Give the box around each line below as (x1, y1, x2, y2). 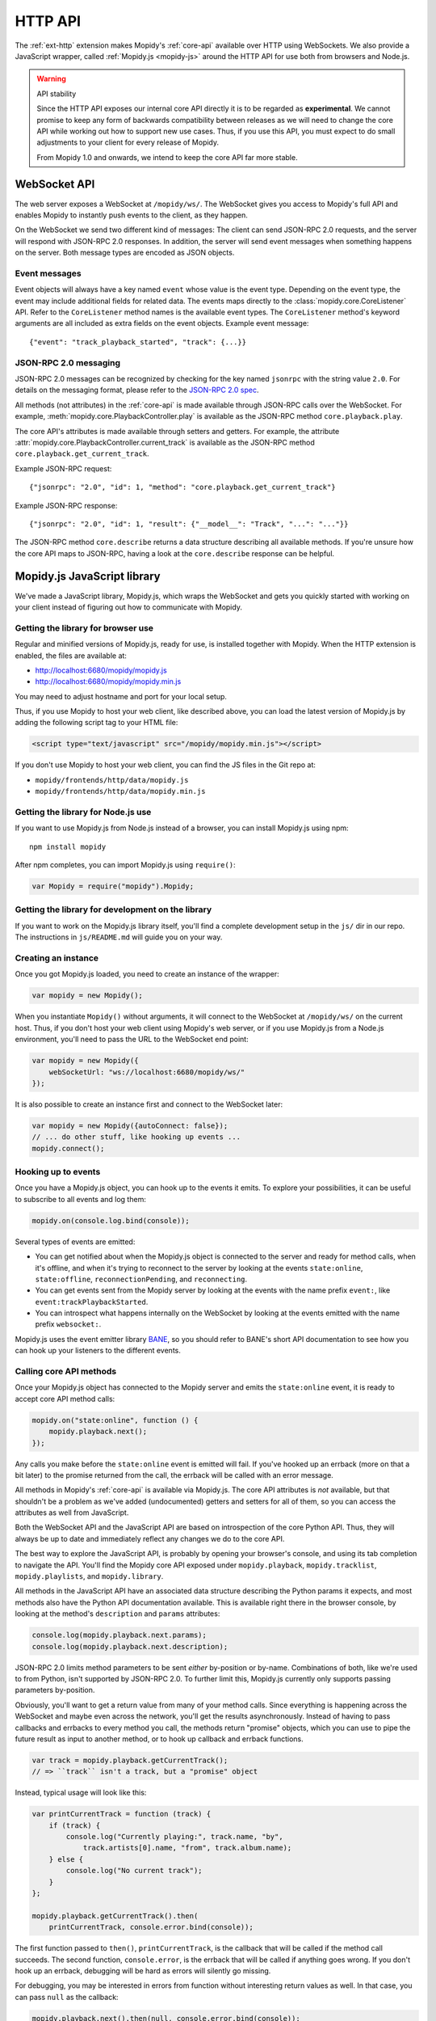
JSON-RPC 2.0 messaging (15, 357, 121, 368)
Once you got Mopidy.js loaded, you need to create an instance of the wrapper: (15, 969, 279, 979)
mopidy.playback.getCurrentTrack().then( (31, 1911, 199, 1920)
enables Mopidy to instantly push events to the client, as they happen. (15, 210, 248, 220)
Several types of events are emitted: (15, 1237, 136, 1247)
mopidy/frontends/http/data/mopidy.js (35, 775, 189, 784)
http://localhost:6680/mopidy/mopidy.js (35, 665, 167, 675)
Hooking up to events (15, 1167, 101, 1177)
